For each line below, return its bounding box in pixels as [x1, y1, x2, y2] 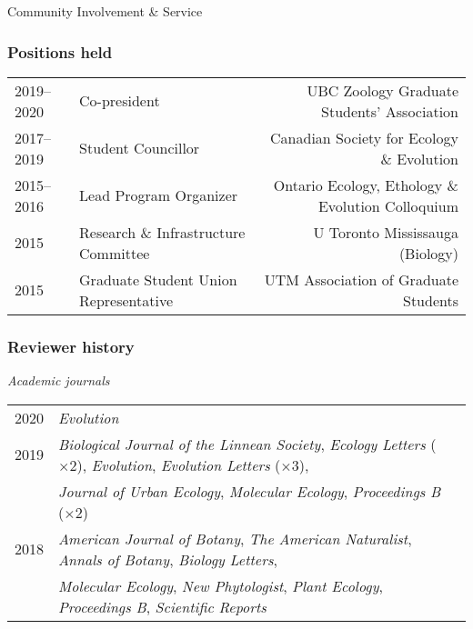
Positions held [7, 40, 113, 63]
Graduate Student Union [79, 268, 237, 290]
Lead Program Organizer [79, 185, 238, 206]
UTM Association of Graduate [264, 268, 458, 290]
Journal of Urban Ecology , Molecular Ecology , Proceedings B [58, 480, 441, 502]
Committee [79, 242, 150, 264]
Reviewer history [7, 334, 135, 357]
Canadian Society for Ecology [270, 126, 458, 148]
